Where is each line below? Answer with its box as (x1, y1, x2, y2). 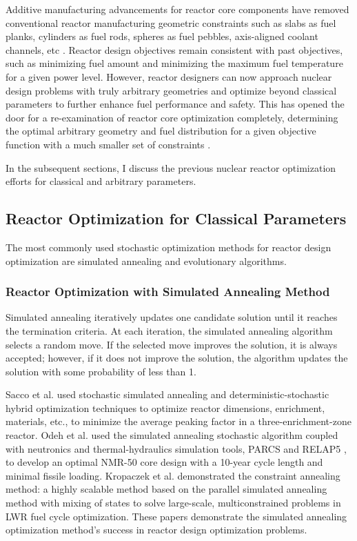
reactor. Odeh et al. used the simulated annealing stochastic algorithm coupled (6, 428, 338, 442)
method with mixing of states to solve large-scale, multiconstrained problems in (6, 495, 341, 510)
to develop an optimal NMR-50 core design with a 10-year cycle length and (6, 455, 323, 469)
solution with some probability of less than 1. (6, 364, 196, 378)
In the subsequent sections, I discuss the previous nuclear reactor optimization (6, 160, 336, 175)
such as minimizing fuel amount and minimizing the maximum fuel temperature (6, 56, 343, 70)
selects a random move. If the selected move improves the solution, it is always (6, 337, 338, 351)
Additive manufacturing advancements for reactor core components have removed (6, 2, 349, 16)
